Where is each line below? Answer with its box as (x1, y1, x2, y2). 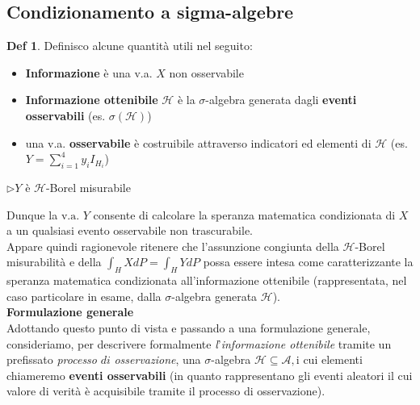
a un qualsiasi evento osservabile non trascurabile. (6, 222, 254, 239)
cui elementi (303, 351, 363, 368)
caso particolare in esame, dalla (6, 287, 162, 304)
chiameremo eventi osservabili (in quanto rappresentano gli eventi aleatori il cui (6, 366, 413, 383)
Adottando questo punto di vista (6, 319, 168, 336)
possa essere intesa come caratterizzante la (203, 253, 414, 270)
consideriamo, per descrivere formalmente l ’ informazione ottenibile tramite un (6, 335, 392, 352)
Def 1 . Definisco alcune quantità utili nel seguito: (6, 37, 253, 54)
